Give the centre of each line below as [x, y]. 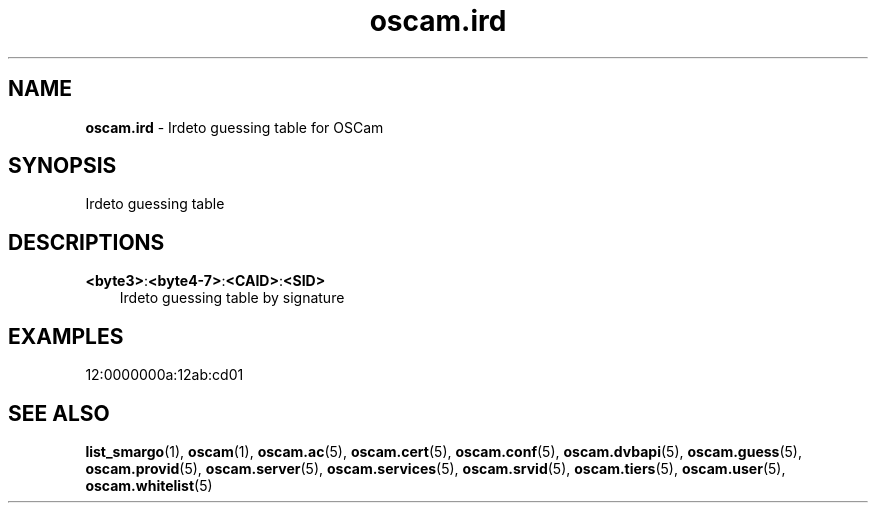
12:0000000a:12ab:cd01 [164, 375]
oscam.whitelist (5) [149, 485]
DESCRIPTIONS [86, 242]
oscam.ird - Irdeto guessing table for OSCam [234, 127]
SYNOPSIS [62, 166]
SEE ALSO [59, 413]
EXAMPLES [66, 336]
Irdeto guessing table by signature [232, 298]
